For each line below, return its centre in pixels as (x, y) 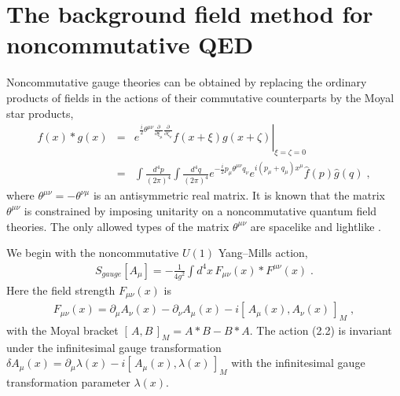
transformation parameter (68, 382)
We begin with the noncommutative (93, 253)
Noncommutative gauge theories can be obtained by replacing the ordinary (187, 82)
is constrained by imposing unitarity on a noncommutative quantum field (200, 210)
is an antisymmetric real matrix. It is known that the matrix (239, 195)
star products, (40, 113)
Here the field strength (61, 290)
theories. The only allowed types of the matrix (118, 226)
